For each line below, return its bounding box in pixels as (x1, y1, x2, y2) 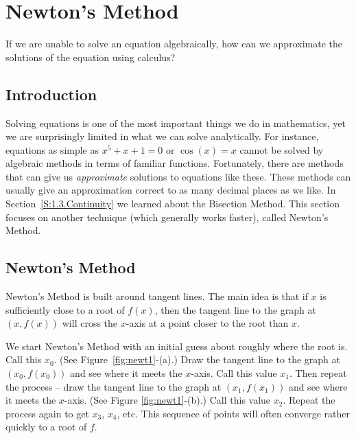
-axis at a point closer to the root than (126, 316, 289, 330)
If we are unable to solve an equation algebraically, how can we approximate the (5, 36, 342, 51)
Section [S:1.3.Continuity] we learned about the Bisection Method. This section (5, 196, 340, 211)
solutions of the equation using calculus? (5, 49, 176, 64)
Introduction (5, 83, 97, 104)
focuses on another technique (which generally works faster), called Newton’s (5, 209, 329, 224)
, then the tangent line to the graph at (154, 302, 316, 316)
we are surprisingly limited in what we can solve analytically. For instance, (5, 129, 319, 143)
